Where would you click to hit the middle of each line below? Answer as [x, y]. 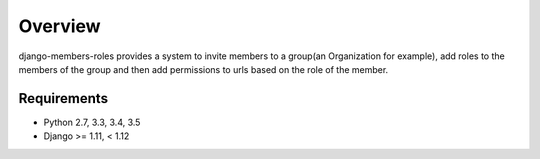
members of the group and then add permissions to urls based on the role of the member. [203, 69]
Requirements [63, 98]
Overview [59, 26]
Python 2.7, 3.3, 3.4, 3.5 [92, 122]
